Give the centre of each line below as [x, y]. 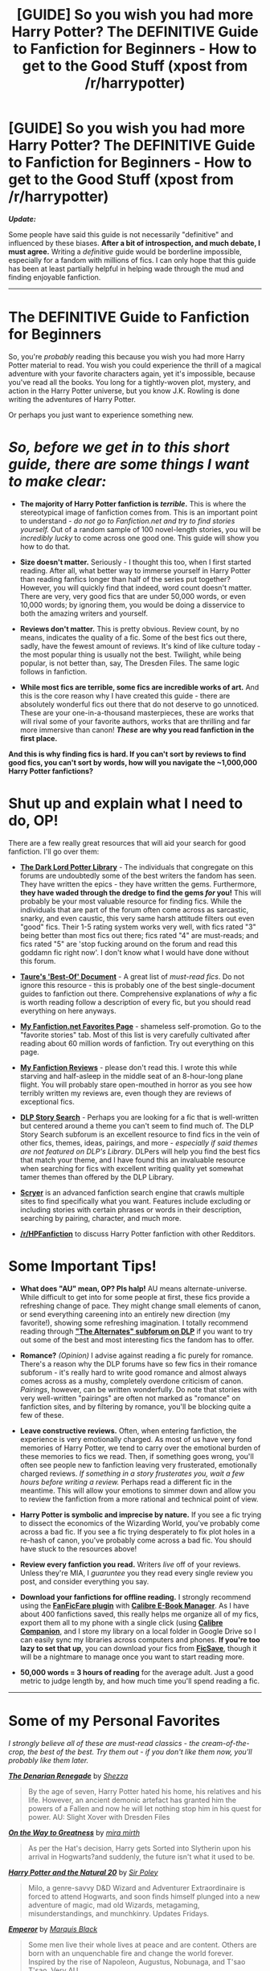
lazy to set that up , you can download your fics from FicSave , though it [138, 1648]
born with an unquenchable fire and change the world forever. [131, 1953]
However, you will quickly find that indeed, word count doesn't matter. [136, 588]
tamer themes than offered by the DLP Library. [97, 1177]
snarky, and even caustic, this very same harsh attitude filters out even [137, 918]
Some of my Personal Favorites [115, 1721]
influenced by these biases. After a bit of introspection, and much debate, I [135, 243]
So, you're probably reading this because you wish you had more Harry [127, 356]
